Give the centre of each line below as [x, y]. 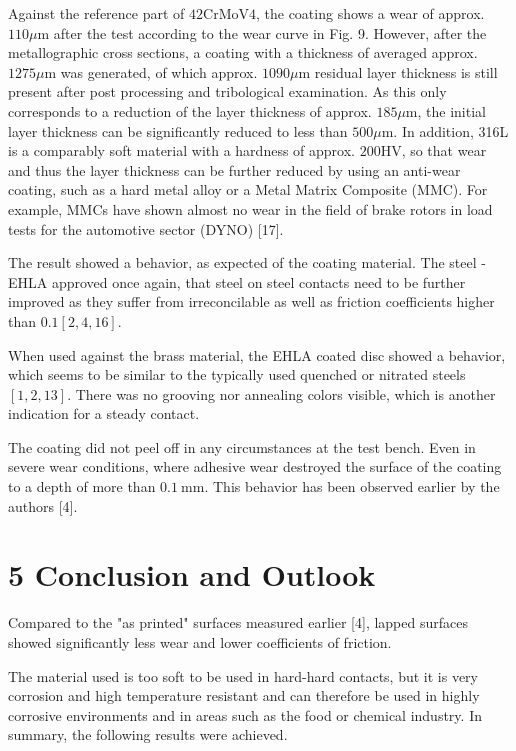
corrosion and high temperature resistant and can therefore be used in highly [244, 695]
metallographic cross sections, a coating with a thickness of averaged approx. [243, 52]
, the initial [451, 110]
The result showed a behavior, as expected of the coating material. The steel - [247, 262]
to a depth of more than [82, 486]
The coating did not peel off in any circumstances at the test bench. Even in [242, 446]
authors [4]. [43, 505]
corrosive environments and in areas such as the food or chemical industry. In [245, 714]
